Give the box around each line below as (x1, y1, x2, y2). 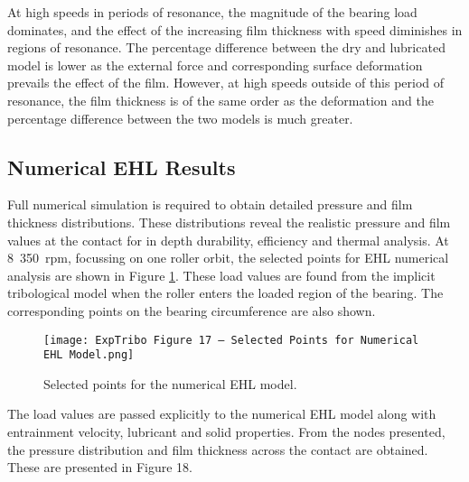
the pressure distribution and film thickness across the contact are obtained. (7, 440, 428, 459)
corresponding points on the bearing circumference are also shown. (7, 301, 376, 320)
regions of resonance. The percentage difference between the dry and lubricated (7, 38, 446, 57)
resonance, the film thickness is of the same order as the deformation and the (7, 90, 434, 109)
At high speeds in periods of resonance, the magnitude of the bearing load (7, 3, 417, 21)
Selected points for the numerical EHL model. (43, 374, 297, 393)
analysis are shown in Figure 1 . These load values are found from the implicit (7, 265, 436, 284)
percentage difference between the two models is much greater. (7, 108, 353, 127)
